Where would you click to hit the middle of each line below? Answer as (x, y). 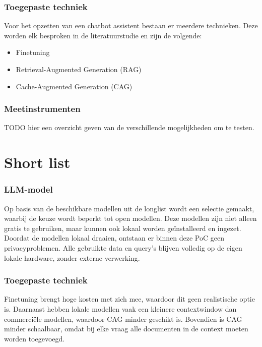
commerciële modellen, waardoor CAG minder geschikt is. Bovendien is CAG (123, 319)
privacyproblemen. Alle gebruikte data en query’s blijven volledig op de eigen (123, 247)
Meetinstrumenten (42, 109)
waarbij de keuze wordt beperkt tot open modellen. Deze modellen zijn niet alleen (130, 218)
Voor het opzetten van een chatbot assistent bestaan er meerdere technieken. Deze (131, 25)
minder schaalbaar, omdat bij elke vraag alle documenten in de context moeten (126, 329)
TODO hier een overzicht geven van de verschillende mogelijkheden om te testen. (129, 127)
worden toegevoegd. (35, 338)
